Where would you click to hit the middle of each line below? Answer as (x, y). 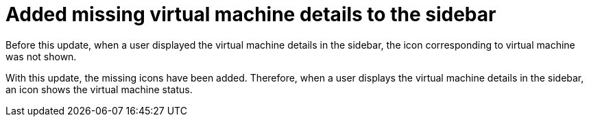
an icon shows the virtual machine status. (99, 89)
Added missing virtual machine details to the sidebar (251, 14)
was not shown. (41, 56)
